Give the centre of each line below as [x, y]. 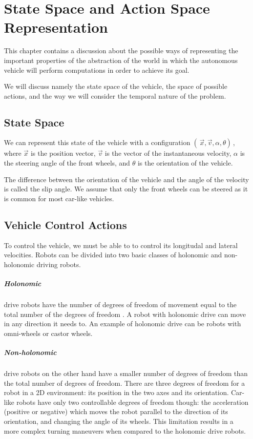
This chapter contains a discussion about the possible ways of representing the [121, 51]
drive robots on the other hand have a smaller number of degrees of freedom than [126, 373]
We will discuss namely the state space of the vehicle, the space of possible [116, 86]
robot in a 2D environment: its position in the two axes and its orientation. [116, 392]
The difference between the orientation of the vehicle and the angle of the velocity [126, 179]
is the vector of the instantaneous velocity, [168, 153]
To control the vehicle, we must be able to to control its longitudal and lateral [121, 245]
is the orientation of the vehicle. [185, 163]
